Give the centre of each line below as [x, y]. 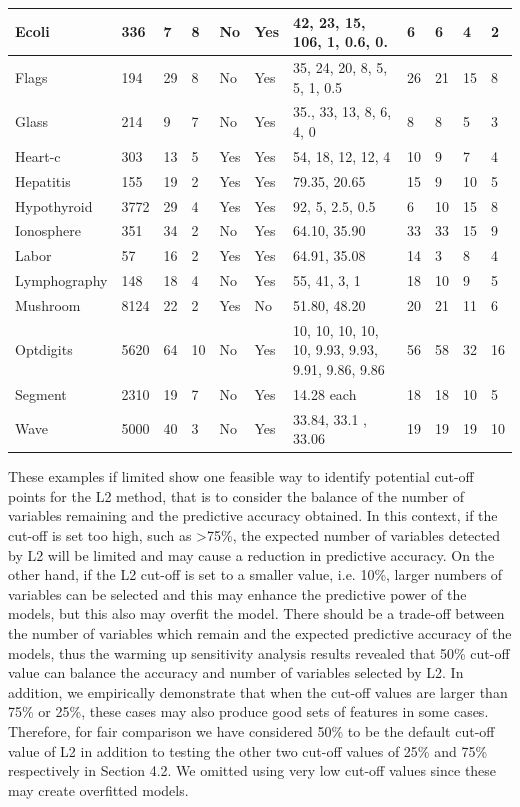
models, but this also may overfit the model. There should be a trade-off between [256, 613]
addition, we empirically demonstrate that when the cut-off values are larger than [258, 691]
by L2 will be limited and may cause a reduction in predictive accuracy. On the [251, 554]
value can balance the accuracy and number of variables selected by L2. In [236, 672]
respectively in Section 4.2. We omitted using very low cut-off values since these [252, 770]
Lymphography [61, 280]
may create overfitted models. [98, 789]
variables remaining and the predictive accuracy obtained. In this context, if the [253, 515]
